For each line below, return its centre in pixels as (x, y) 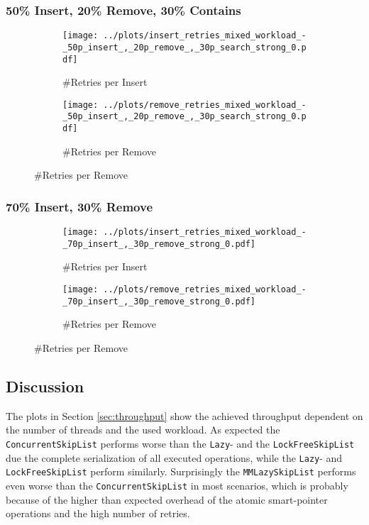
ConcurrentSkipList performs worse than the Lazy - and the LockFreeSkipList (180, 443)
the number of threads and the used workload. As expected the (143, 430)
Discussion (45, 386)
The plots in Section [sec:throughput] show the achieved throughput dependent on (184, 415)
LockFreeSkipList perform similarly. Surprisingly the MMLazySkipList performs (181, 471)
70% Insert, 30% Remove (79, 206)
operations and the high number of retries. (98, 513)
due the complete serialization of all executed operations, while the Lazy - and (174, 457)
